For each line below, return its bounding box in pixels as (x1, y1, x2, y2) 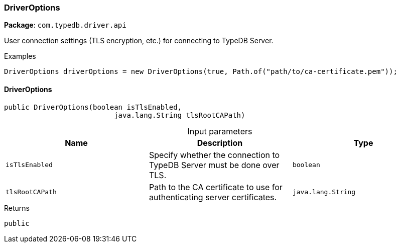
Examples (4, 52, 36, 61)
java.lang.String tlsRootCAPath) (114, 111, 245, 119)
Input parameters (187, 126, 252, 136)
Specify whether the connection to (149, 149, 280, 160)
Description (197, 137, 243, 148)
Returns (4, 203, 30, 212)
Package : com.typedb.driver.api (4, 21, 126, 30)
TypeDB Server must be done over (149, 159, 280, 170)
